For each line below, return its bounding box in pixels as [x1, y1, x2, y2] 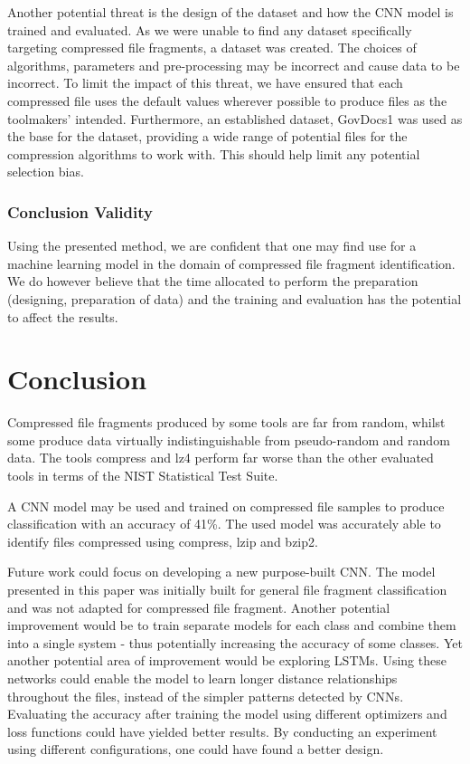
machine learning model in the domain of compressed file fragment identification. [7, 253, 456, 272]
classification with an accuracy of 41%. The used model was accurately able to [7, 514, 441, 533]
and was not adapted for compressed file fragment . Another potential [7, 597, 390, 616]
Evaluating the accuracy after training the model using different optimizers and [7, 704, 447, 723]
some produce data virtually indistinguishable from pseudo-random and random [7, 430, 450, 449]
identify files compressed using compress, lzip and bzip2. [7, 531, 318, 550]
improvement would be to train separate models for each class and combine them [7, 616, 456, 635]
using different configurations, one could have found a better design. [7, 740, 384, 759]
